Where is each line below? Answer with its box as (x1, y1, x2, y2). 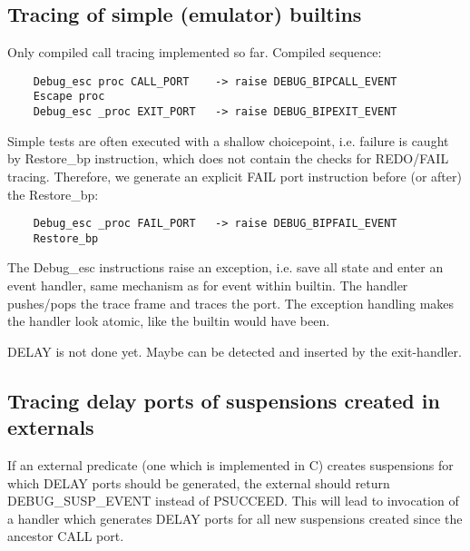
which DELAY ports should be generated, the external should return (7, 473, 390, 492)
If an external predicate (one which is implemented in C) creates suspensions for (7, 456, 454, 475)
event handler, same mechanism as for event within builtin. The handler (7, 276, 408, 295)
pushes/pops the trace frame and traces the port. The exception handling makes (7, 293, 455, 312)
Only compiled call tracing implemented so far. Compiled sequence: (7, 43, 382, 62)
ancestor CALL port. (7, 526, 124, 546)
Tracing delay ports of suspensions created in (7, 386, 440, 414)
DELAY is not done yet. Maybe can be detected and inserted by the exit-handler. (7, 341, 462, 360)
